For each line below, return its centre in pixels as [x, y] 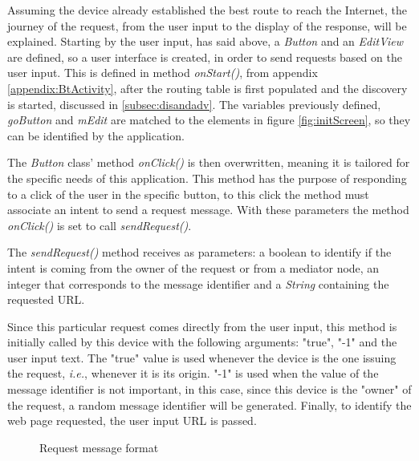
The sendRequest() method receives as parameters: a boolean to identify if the [199, 252]
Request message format [99, 447]
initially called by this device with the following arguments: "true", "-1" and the [202, 342]
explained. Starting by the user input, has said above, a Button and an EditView [205, 41]
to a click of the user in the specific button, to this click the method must [188, 194]
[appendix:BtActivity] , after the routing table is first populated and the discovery [207, 88]
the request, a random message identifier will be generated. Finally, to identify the [209, 404]
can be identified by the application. [96, 135]
